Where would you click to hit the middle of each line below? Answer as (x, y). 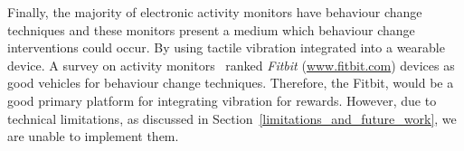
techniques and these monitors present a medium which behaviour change (211, 29)
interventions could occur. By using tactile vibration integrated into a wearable (226, 47)
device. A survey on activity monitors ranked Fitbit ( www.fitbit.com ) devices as (231, 65)
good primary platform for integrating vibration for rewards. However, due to (222, 100)
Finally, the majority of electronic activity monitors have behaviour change (215, 12)
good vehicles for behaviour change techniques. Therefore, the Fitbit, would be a (231, 83)
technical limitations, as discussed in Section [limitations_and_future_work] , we (232, 118)
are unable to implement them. (93, 136)
